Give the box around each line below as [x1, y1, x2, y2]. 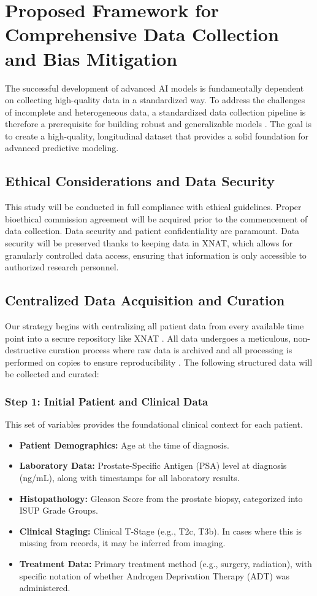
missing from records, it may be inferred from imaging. [19, 536, 226, 549]
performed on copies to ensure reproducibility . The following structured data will [5, 355, 313, 368]
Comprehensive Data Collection [5, 22, 279, 47]
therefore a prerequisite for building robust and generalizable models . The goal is [5, 117, 311, 130]
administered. [19, 581, 71, 594]
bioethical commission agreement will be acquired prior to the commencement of [5, 212, 308, 225]
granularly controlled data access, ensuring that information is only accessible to [5, 248, 307, 261]
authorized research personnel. [5, 261, 119, 273]
